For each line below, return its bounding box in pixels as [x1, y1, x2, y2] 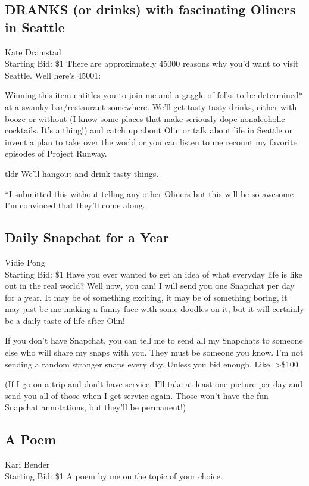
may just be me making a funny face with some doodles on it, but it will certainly [5, 303, 304, 315]
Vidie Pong [5, 256, 45, 268]
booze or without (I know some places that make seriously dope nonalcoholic [5, 112, 285, 124]
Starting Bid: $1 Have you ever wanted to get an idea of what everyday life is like [5, 267, 302, 280]
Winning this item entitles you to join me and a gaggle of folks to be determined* [5, 89, 303, 101]
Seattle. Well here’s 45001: [5, 68, 101, 81]
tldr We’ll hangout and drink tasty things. [5, 167, 159, 179]
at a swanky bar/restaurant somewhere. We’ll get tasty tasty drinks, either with [5, 100, 297, 113]
